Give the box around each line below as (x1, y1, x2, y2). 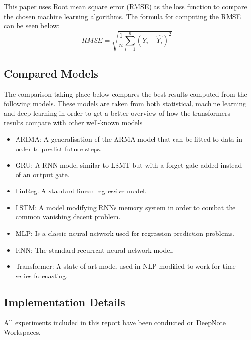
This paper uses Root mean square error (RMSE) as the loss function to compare (4, 1, 247, 11)
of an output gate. (15, 169, 70, 179)
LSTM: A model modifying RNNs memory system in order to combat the (15, 202, 236, 212)
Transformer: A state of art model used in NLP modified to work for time (15, 261, 236, 271)
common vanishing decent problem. (15, 212, 121, 222)
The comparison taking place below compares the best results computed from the (4, 88, 247, 99)
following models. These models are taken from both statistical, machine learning (4, 98, 247, 108)
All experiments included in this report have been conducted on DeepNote (4, 317, 226, 327)
